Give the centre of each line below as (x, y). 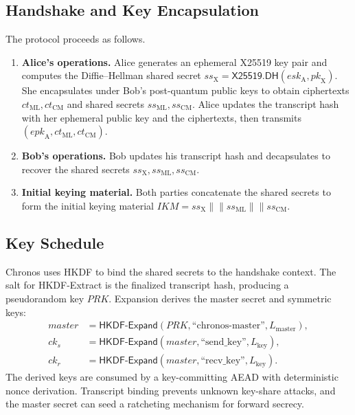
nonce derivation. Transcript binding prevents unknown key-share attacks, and (171, 390)
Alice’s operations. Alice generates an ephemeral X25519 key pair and (174, 61)
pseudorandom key (45, 298)
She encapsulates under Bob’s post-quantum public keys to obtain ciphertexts (185, 90)
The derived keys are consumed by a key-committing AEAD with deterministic (172, 377)
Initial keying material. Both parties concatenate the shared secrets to (176, 192)
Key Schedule (55, 242)
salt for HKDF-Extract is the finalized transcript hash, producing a (147, 285)
